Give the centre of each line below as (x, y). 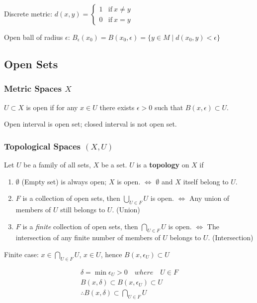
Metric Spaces (33, 88)
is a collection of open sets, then (71, 198)
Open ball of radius (34, 37)
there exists (117, 107)
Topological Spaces (43, 146)
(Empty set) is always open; (64, 181)
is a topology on (163, 164)
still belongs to (83, 209)
